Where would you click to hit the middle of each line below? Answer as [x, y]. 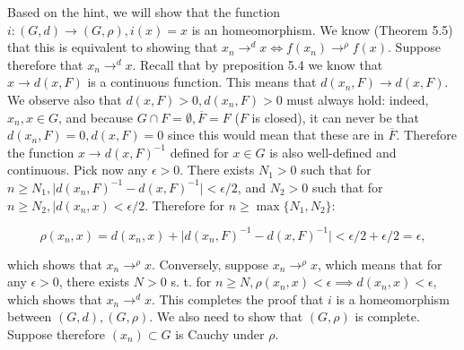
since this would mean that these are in [276, 135]
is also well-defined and [333, 152]
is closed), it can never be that [336, 117]
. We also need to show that [226, 316]
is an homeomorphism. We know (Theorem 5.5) [322, 29]
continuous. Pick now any [78, 170]
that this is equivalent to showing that [113, 47]
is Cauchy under [220, 334]
